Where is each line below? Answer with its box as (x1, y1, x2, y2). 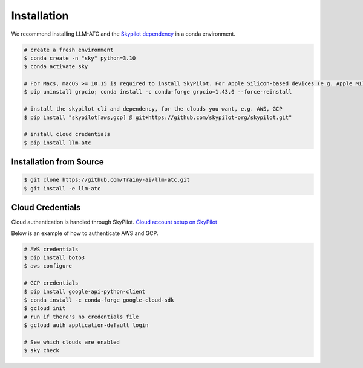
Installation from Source (11, 157, 104, 167)
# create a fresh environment (24, 46, 114, 53)
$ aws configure (24, 263, 73, 270)
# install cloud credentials (24, 131, 111, 138)
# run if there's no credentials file (24, 313, 139, 320)
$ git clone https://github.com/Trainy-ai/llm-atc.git (24, 176, 190, 184)
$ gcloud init (24, 305, 66, 312)
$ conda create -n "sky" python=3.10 (24, 54, 136, 62)
